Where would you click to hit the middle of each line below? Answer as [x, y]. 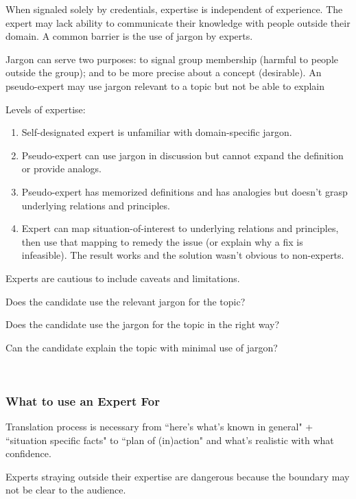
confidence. [28, 453]
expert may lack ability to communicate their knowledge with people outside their [178, 22]
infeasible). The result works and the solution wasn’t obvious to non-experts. [183, 255]
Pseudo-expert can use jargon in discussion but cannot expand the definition [182, 155]
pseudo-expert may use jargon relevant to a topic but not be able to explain [165, 85]
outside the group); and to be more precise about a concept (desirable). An [164, 72]
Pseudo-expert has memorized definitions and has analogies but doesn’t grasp [185, 191]
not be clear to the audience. [66, 490]
